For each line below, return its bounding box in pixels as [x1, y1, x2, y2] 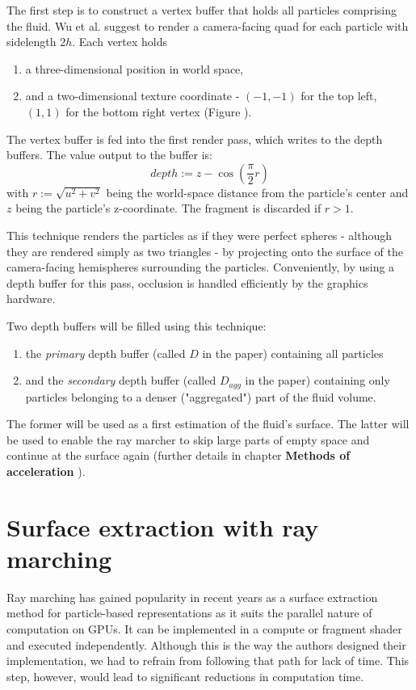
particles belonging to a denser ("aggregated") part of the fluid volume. [25, 388, 376, 405]
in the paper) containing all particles [202, 344, 384, 361]
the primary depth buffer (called [25, 344, 186, 361]
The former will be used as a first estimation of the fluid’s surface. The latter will [6, 415, 410, 432]
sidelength [6, 33, 57, 50]
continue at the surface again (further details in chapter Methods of [6, 447, 351, 464]
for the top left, [300, 87, 377, 104]
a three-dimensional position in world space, [25, 60, 244, 77]
